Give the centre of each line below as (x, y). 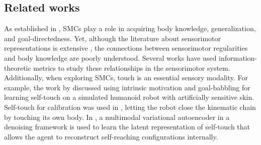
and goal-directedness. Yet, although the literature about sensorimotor (113, 38)
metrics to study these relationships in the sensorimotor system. (132, 67)
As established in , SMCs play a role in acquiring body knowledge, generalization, (130, 28)
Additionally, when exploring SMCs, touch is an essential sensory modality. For (126, 78)
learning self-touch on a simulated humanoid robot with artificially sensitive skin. (129, 97)
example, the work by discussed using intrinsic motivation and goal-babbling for (127, 87)
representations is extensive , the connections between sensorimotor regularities (126, 48)
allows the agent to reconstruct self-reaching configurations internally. (111, 136)
